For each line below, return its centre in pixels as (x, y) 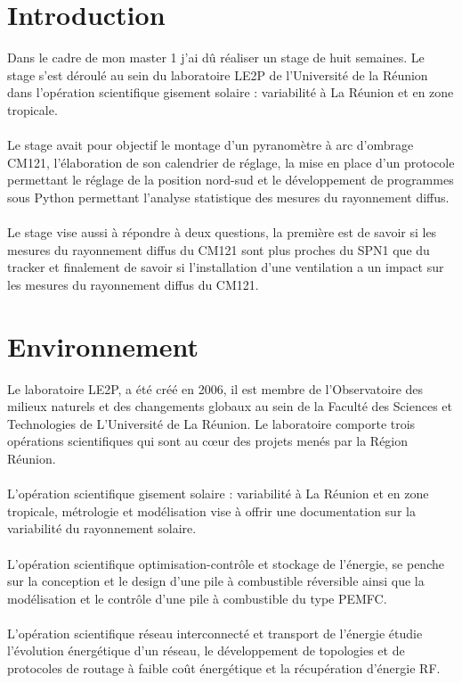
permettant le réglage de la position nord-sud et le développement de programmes (231, 180)
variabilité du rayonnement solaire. (102, 528)
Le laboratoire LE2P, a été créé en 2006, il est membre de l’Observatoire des (215, 388)
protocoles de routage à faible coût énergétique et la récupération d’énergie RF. (224, 668)
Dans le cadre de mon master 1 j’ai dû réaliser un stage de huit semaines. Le (216, 58)
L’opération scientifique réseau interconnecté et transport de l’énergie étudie (215, 633)
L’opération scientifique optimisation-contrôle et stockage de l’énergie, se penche (226, 563)
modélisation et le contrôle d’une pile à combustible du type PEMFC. (197, 598)
